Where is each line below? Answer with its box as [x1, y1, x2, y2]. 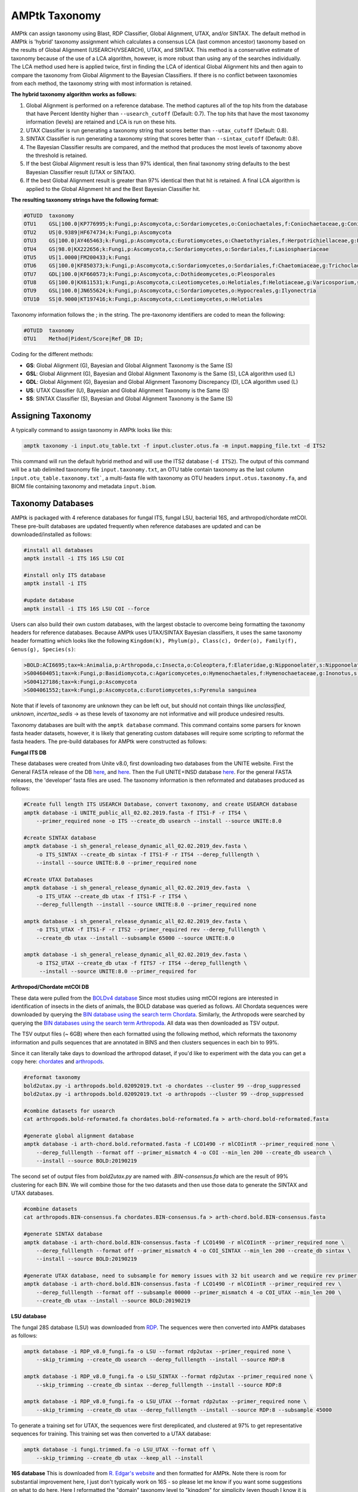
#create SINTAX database [23, 834, 97, 841]
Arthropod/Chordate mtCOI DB [11, 984, 89, 991]
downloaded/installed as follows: [11, 531, 92, 538]
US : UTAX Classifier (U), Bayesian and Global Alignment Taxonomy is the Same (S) [26, 387, 229, 394]
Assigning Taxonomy [11, 411, 92, 421]
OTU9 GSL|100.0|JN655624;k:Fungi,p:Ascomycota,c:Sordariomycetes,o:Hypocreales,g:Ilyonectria [23, 287, 316, 294]
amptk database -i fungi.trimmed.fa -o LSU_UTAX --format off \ [23, 1446, 216, 1453]
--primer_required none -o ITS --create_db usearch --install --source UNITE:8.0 [36, 818, 282, 825]
